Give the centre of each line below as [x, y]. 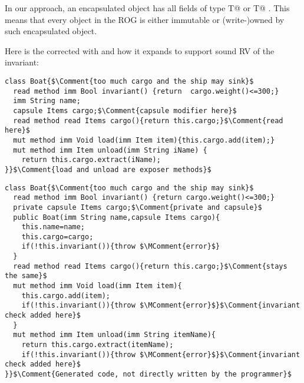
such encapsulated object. [51, 31]
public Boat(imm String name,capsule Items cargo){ [117, 217]
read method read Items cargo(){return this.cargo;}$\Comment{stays [150, 266]
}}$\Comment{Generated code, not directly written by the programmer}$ [148, 374]
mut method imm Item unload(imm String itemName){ [114, 335]
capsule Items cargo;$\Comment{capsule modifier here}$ [125, 110]
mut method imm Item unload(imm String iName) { [110, 150]
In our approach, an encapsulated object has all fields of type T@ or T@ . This [147, 8]
